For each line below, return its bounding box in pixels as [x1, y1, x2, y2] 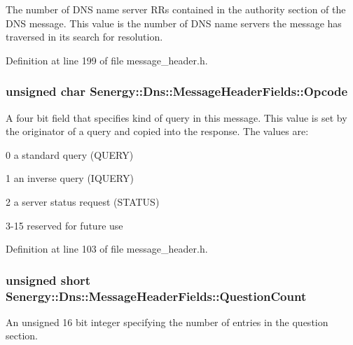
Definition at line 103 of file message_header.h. [6, 241, 208, 256]
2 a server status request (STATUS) [6, 194, 160, 209]
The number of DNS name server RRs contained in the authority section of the [6, 2, 346, 16]
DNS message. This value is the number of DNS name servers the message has [6, 15, 342, 30]
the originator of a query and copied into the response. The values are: [6, 124, 309, 139]
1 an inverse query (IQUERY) [6, 171, 134, 185]
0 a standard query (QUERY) [6, 147, 134, 162]
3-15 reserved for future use [6, 218, 123, 232]
